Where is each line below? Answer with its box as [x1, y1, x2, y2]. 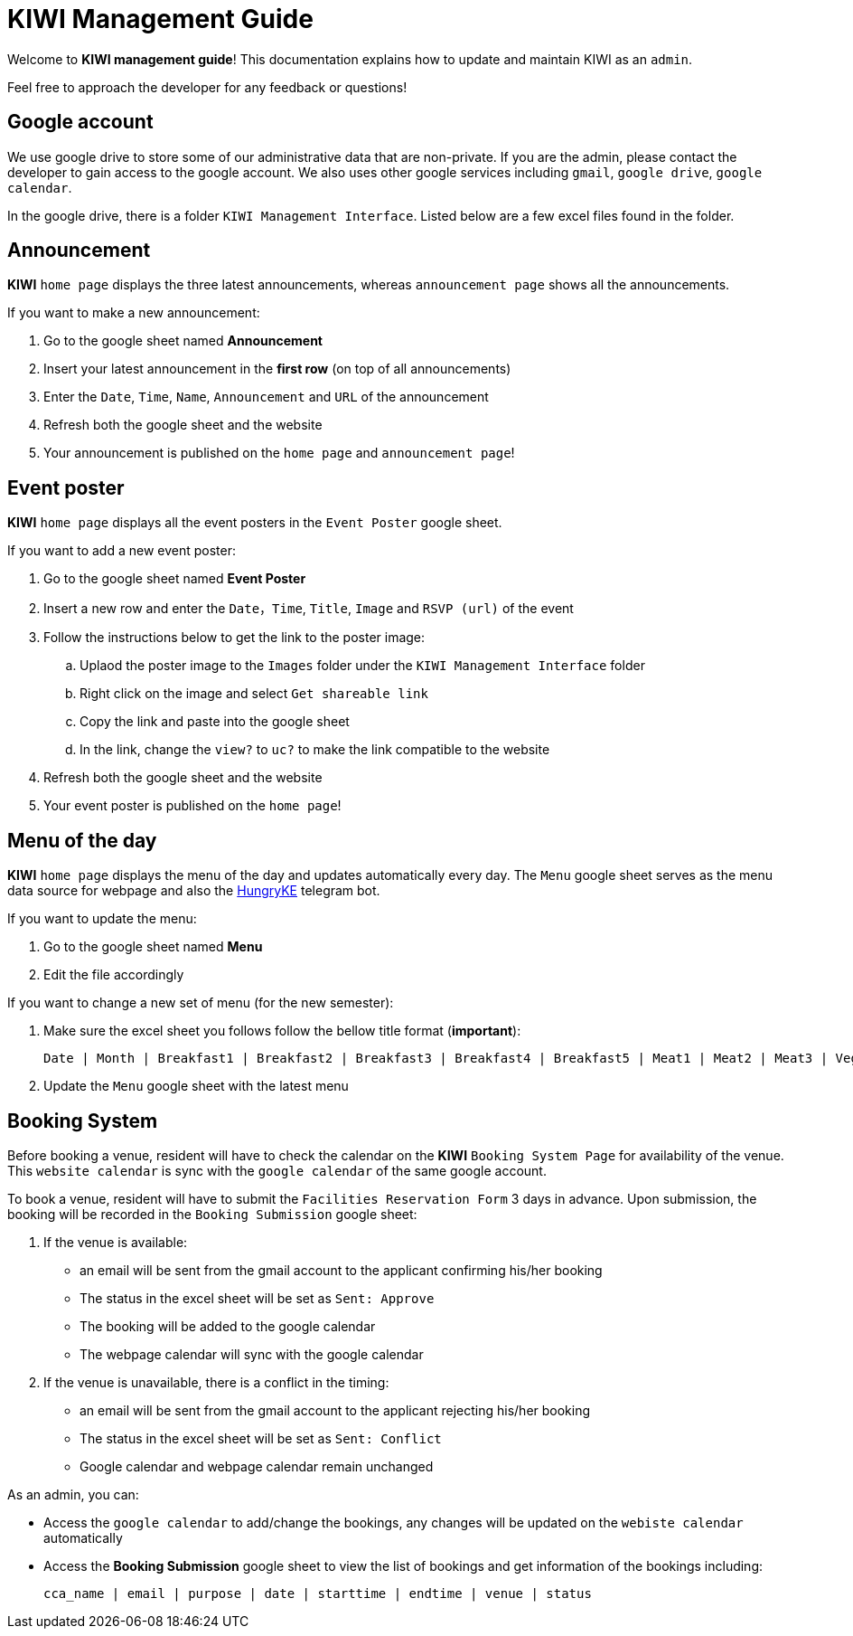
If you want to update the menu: [7, 911, 197, 927]
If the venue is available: [43, 1234, 188, 1250]
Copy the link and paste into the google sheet [80, 714, 350, 730]
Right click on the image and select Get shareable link [80, 686, 428, 702]
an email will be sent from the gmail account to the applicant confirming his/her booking [80, 1262, 603, 1278]
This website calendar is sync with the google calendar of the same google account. [7, 1162, 547, 1178]
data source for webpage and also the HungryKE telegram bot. [7, 883, 380, 899]
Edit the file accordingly [43, 967, 184, 983]
